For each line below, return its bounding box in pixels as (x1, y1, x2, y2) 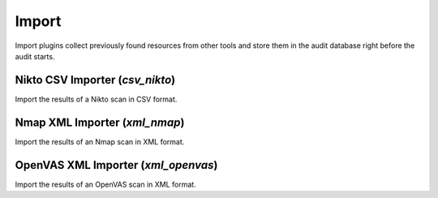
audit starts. (15, 51, 55, 61)
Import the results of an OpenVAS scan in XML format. (15, 179, 196, 189)
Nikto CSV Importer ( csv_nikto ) (15, 73, 176, 87)
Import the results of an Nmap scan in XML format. (15, 136, 185, 146)
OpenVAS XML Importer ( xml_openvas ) (15, 158, 218, 172)
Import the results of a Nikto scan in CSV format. (15, 94, 178, 104)
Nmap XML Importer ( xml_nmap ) (15, 115, 185, 129)
